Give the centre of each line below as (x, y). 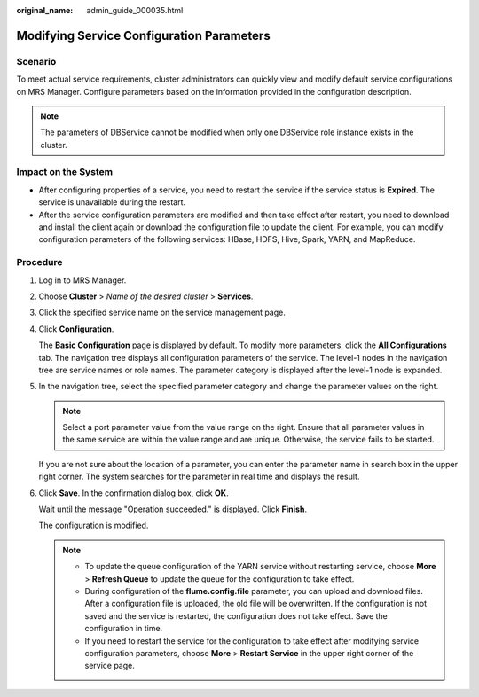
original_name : (45, 10)
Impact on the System (65, 172)
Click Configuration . (76, 329)
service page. (110, 666)
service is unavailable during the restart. (112, 202)
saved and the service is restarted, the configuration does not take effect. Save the (236, 615)
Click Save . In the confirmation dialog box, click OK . (134, 493)
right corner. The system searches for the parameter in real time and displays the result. (199, 477)
